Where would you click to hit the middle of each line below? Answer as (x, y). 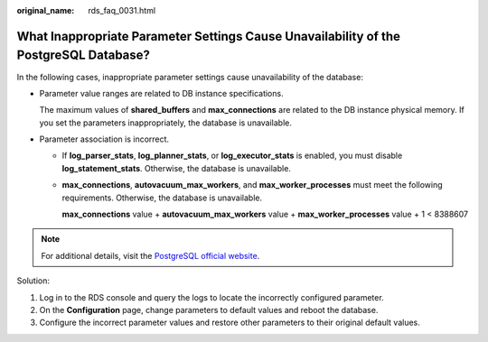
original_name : (46, 10)
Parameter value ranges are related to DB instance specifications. (161, 93)
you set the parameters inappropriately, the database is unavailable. (166, 123)
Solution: (33, 281)
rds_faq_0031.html (122, 10)
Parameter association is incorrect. (104, 139)
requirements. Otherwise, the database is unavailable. (162, 198)
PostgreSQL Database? (84, 55)
